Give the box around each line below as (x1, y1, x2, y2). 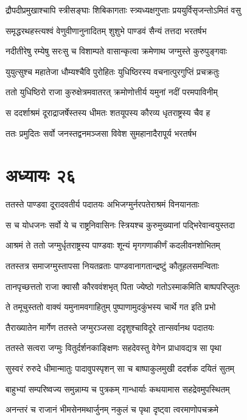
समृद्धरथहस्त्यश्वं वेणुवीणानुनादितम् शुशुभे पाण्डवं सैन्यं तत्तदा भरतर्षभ (5, 24, 207, 37)
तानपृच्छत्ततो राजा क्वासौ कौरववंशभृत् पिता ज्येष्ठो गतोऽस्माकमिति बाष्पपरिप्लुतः (5, 280, 240, 292)
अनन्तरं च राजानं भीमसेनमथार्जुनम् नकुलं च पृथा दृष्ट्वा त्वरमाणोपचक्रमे (5, 403, 219, 416)
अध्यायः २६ (5, 162, 76, 187)
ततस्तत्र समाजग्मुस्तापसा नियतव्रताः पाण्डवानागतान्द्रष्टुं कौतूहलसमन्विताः (5, 259, 219, 272)
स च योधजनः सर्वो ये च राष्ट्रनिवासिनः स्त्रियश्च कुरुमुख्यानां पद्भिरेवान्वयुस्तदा (5, 218, 235, 231)
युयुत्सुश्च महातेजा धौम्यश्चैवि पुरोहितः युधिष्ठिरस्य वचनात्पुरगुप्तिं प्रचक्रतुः (5, 65, 220, 78)
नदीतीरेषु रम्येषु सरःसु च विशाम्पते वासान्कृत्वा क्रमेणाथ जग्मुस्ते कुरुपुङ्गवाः (5, 45, 228, 57)
